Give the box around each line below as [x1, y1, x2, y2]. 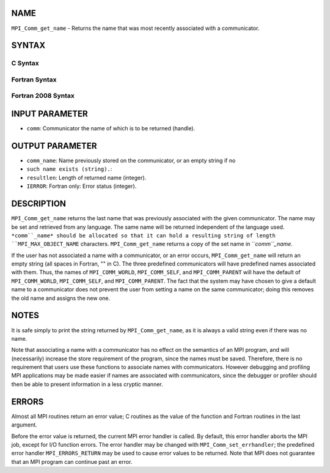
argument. [11, 421, 38, 428]
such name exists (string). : [26, 165, 112, 173]
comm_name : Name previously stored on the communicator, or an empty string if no [26, 157, 236, 165]
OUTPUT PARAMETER [11, 141, 97, 151]
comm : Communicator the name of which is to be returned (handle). [26, 125, 196, 132]
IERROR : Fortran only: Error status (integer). [26, 182, 137, 190]
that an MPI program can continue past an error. [11, 458, 133, 465]
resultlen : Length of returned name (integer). [26, 174, 147, 181]
